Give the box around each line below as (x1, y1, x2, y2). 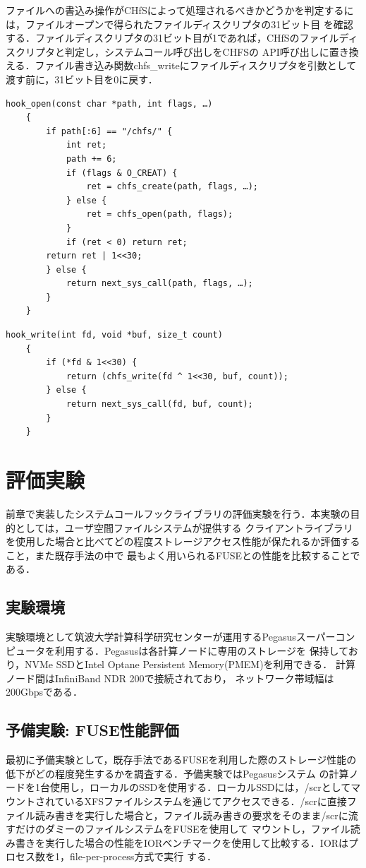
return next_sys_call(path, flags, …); (66, 278, 253, 289)
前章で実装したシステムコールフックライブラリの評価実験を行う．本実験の (6, 506, 350, 521)
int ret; (66, 140, 107, 150)
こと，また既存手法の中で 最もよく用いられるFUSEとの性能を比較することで (6, 547, 360, 562)
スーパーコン (295, 629, 355, 644)
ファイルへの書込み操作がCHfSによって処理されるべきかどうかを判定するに (6, 3, 354, 17)
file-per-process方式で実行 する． (69, 849, 216, 864)
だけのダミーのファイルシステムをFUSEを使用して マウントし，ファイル (15, 821, 350, 836)
